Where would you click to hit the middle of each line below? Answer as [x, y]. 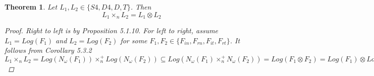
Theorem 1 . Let [31, 7]
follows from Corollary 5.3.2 [48, 50]
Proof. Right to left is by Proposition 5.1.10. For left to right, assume [112, 30]
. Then [141, 7]
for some [134, 40]
